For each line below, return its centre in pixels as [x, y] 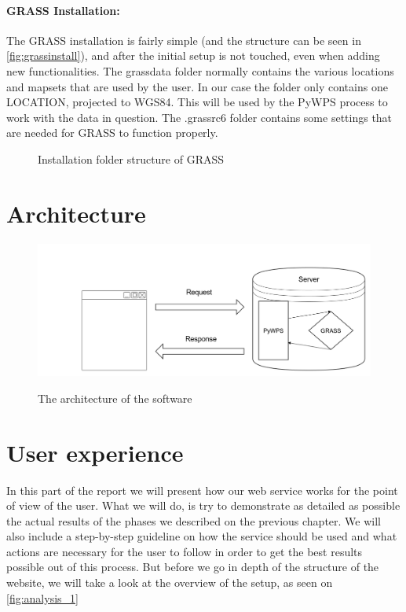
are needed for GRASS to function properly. [112, 133]
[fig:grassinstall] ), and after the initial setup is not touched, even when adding [193, 55]
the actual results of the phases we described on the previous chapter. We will [194, 520]
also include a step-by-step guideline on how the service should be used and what [202, 536]
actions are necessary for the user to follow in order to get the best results [185, 551]
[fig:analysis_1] [42, 597]
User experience [95, 452]
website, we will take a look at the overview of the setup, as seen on [170, 583]
